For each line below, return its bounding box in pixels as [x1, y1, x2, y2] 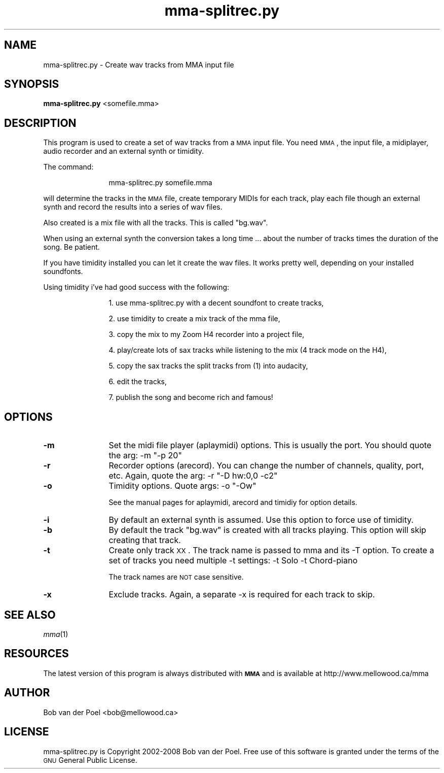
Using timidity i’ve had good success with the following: [43, 283, 230, 292]
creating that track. [108, 535, 181, 546]
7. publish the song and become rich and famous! [108, 393, 273, 402]
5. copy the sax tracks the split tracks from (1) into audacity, [108, 361, 308, 371]
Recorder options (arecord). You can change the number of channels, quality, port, [108, 460, 424, 471]
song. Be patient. [43, 243, 100, 252]
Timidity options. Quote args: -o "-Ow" [108, 481, 256, 491]
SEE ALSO [4, 608, 56, 621]
